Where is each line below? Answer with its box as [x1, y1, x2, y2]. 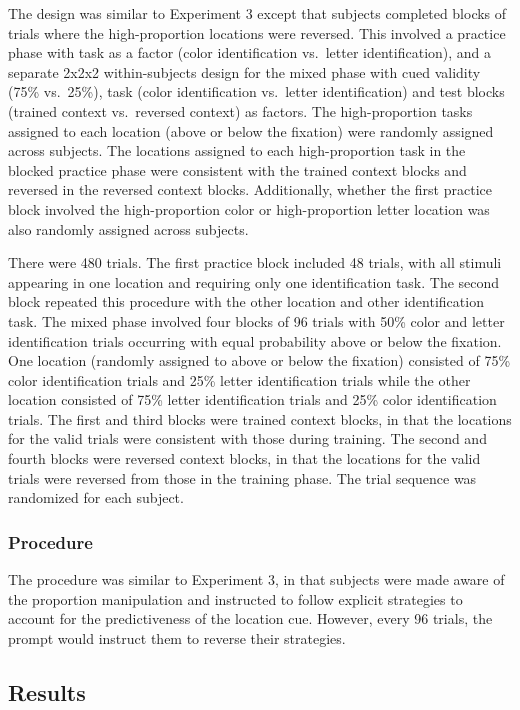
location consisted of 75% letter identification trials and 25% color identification [8, 389, 497, 410]
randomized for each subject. [8, 487, 184, 508]
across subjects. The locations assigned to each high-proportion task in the [8, 140, 466, 161]
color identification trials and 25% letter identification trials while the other [8, 369, 471, 390]
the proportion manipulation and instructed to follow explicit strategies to [8, 588, 463, 609]
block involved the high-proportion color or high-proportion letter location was [8, 198, 490, 219]
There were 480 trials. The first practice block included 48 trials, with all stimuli [8, 252, 502, 273]
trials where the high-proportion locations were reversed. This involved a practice [8, 22, 506, 43]
